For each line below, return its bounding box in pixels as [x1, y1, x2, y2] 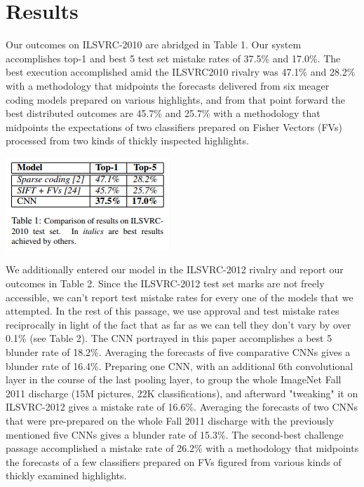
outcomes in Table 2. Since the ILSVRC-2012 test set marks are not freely [6, 276, 325, 291]
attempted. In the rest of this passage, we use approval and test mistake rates [6, 303, 339, 318]
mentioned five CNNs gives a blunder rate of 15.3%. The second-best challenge [6, 427, 344, 441]
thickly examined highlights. [6, 468, 127, 483]
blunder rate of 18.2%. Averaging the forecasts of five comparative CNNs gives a [6, 345, 351, 359]
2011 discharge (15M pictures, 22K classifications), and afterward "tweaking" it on [6, 385, 358, 400]
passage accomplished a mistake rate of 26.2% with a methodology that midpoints [6, 441, 359, 455]
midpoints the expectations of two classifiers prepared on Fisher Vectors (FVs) [6, 119, 342, 134]
